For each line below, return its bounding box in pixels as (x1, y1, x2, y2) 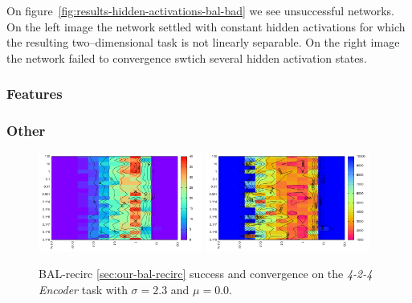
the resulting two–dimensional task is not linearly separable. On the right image (6, 34, 400, 51)
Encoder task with (39, 280, 128, 297)
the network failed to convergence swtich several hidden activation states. (6, 49, 367, 66)
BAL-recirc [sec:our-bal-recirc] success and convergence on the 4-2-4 (39, 265, 373, 282)
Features (6, 84, 63, 104)
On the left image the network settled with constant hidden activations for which (6, 18, 406, 35)
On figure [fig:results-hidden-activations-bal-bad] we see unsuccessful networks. (6, 2, 394, 18)
